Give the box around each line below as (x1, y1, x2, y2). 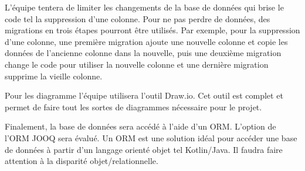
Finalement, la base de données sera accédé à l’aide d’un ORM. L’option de (5, 120, 276, 132)
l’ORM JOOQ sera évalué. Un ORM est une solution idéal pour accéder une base (5, 131, 297, 144)
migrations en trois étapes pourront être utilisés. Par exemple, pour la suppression (5, 24, 300, 36)
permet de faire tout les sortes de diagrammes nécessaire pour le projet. (5, 100, 262, 113)
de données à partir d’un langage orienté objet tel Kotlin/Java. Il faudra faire (5, 143, 283, 155)
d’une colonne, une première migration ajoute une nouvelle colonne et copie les (5, 35, 288, 47)
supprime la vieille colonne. (5, 69, 103, 82)
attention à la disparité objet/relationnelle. (5, 155, 158, 167)
